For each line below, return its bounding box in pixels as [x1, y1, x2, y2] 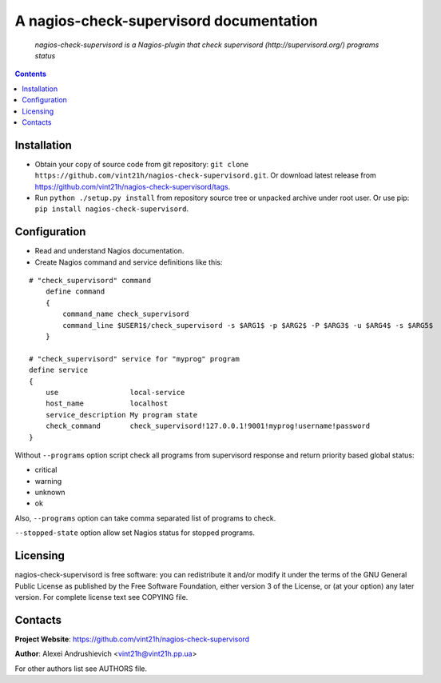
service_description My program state [45, 410, 198, 419]
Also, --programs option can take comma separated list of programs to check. [14, 513, 276, 523]
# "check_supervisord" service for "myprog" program [29, 354, 240, 363]
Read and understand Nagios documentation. [34, 246, 185, 256]
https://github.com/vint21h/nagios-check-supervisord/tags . [34, 182, 231, 191]
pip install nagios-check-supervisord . [34, 204, 189, 214]
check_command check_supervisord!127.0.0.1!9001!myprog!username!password [45, 421, 371, 431]
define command [45, 287, 105, 296]
